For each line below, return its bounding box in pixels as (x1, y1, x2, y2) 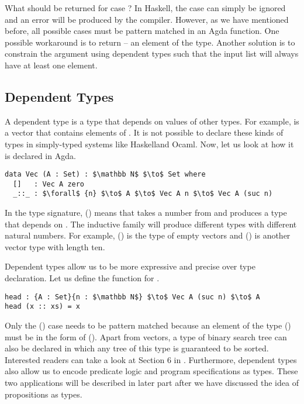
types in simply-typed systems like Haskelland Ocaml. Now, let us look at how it (5, 137, 294, 150)
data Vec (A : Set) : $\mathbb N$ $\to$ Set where (5, 170, 206, 179)
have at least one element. (5, 58, 98, 71)
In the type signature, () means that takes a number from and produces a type (5, 206, 287, 219)
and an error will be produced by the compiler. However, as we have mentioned (5, 13, 289, 25)
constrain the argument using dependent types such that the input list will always (5, 47, 299, 60)
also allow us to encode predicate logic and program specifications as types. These (5, 365, 298, 377)
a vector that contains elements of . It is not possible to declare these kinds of (5, 126, 284, 139)
